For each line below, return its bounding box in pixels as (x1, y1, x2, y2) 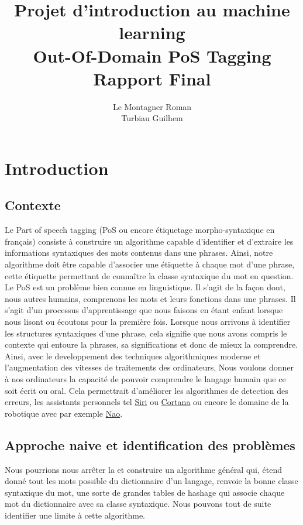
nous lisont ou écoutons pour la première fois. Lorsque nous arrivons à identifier (5, 315, 291, 328)
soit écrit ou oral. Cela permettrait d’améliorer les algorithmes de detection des (5, 384, 288, 396)
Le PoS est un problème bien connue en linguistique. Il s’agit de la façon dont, (5, 281, 285, 293)
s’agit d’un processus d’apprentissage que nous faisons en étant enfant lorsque (5, 304, 283, 316)
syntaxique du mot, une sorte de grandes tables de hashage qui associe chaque (5, 486, 285, 498)
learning (119, 20, 185, 44)
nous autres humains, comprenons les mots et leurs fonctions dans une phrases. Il (5, 292, 296, 304)
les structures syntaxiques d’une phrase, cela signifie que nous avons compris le (5, 327, 287, 339)
